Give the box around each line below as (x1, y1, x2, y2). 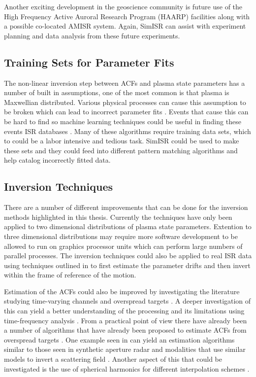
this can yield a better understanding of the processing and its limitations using (4, 306, 245, 316)
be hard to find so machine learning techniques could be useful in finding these (4, 116, 241, 126)
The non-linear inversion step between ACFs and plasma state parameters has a (4, 77, 245, 88)
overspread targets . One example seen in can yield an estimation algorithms (4, 334, 235, 344)
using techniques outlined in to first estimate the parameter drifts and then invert (4, 260, 251, 270)
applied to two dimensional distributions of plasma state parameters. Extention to (4, 221, 252, 232)
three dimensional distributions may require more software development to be (4, 231, 238, 241)
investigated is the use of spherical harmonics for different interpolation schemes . (4, 363, 250, 374)
